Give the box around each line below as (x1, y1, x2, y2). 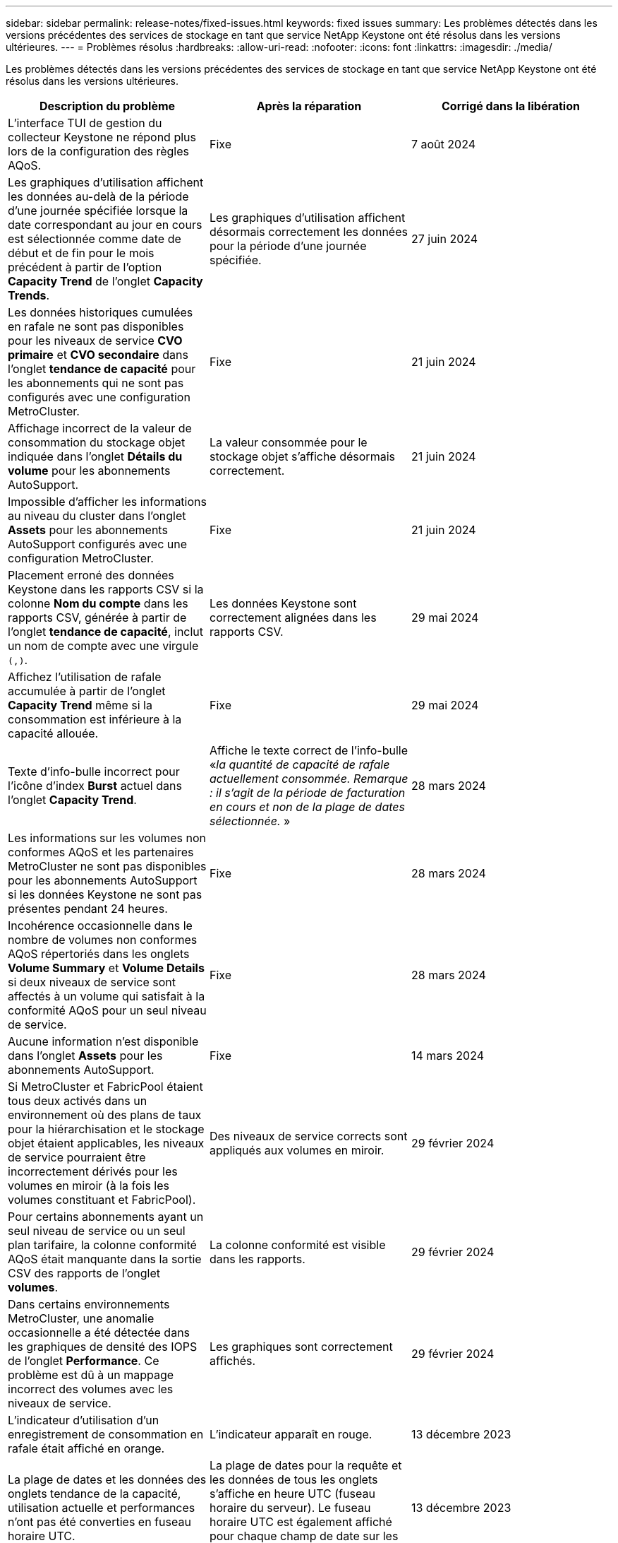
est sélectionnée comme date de (8, 232, 181, 246)
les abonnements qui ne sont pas (8, 376, 184, 390)
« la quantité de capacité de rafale (209, 757, 390, 771)
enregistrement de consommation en (8, 1427, 204, 1441)
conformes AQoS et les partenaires (8, 845, 194, 859)
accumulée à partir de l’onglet (8, 684, 166, 698)
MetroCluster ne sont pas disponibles (8, 859, 207, 873)
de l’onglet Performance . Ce (8, 1354, 159, 1368)
